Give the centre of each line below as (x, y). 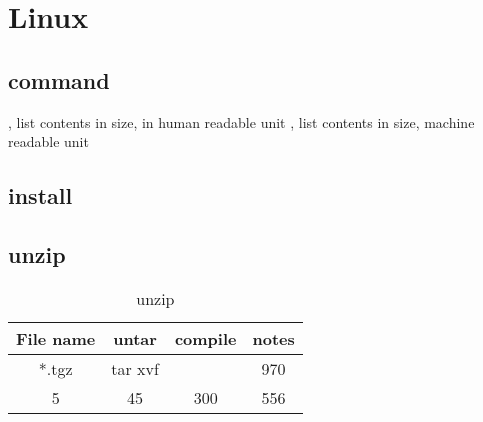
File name (56, 338)
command (59, 79)
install (40, 195)
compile (205, 338)
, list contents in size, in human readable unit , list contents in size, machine (241, 121)
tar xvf (135, 368)
